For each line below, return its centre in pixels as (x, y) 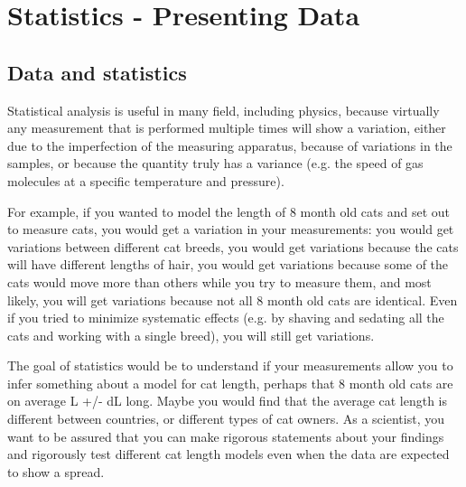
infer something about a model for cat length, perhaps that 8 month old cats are (230, 383)
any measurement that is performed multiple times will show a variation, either (227, 128)
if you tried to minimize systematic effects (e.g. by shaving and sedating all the (226, 318)
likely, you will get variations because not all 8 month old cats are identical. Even (233, 300)
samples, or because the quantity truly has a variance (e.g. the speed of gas (215, 163)
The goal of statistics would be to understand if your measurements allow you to (230, 365)
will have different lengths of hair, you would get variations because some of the (228, 264)
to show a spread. (56, 471)
